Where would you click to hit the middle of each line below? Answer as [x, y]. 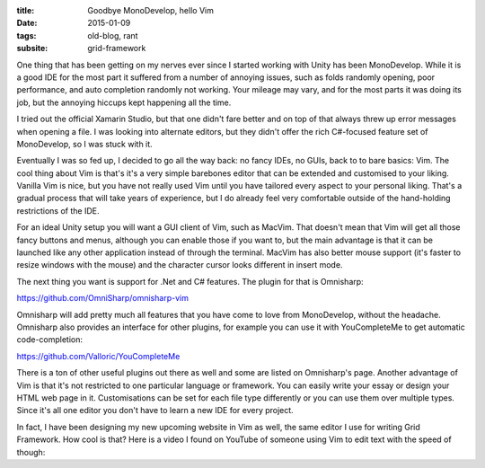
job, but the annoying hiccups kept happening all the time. [124, 102]
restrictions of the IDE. [58, 210]
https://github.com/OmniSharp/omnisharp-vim [102, 298]
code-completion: [50, 340]
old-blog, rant [113, 35]
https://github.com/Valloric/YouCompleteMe [98, 356]
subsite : [32, 49]
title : [26, 10]
